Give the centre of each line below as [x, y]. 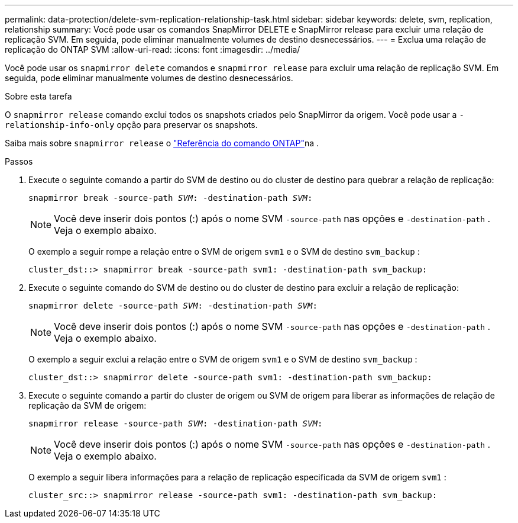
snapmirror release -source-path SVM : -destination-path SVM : [176, 423]
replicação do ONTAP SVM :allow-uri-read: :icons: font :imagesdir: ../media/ [153, 49]
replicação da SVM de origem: [88, 405]
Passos [19, 161]
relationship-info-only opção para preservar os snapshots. [131, 125]
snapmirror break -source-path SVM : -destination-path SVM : [171, 198]
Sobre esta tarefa [38, 96]
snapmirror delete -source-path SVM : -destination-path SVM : [173, 306]
